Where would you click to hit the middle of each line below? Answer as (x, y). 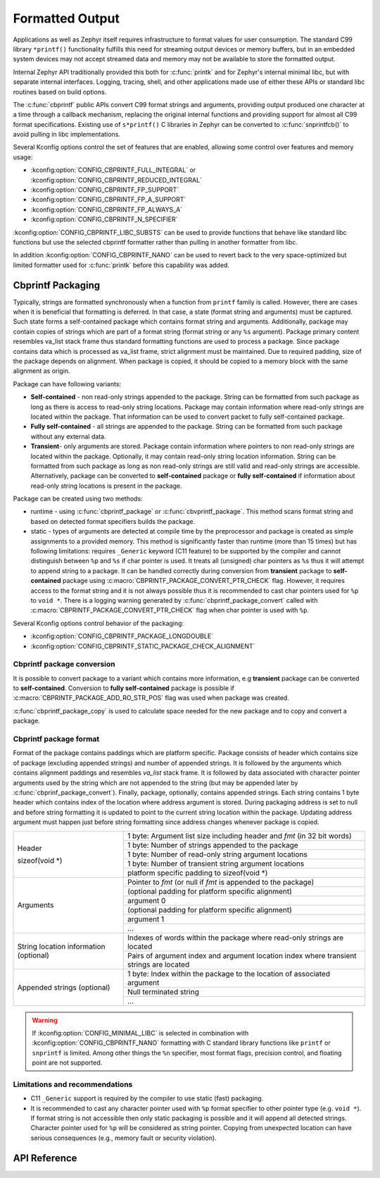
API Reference (45, 1158)
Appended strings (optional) (64, 987)
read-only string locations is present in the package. (106, 486)
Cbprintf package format (56, 739)
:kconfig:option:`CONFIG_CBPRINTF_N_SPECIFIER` (104, 219)
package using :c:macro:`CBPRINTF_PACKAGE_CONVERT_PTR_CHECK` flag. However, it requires (203, 581)
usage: (23, 157)
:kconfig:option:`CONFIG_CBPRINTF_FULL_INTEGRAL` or (113, 170)
